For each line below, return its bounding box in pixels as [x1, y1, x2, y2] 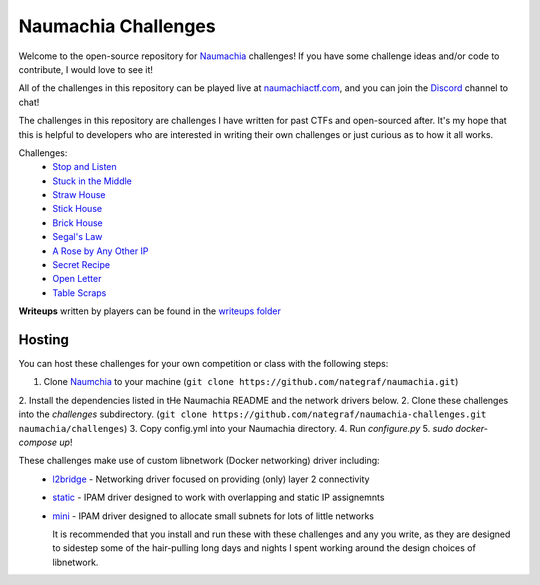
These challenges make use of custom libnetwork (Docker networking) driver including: [18, 455, 380, 467]
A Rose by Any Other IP [52, 245, 149, 257]
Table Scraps [52, 286, 107, 299]
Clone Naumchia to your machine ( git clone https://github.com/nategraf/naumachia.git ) [43, 376, 459, 388]
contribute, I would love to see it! [18, 63, 154, 75]
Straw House [52, 189, 106, 201]
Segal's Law [52, 231, 103, 243]
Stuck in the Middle [52, 175, 132, 187]
